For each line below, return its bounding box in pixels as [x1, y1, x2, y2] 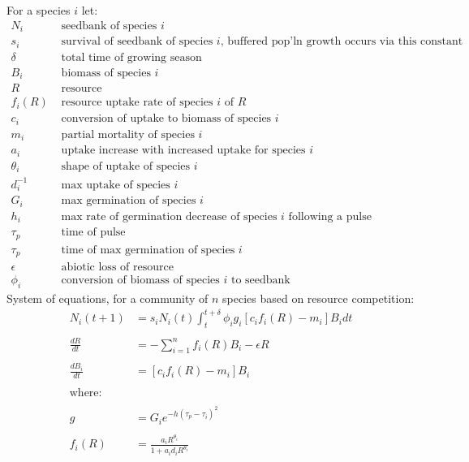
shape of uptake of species [61, 160, 191, 172]
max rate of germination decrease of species [61, 210, 278, 222]
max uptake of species [61, 179, 170, 191]
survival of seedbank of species [61, 36, 213, 48]
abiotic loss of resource [61, 261, 174, 274]
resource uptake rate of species [61, 97, 213, 109]
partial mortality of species [61, 128, 195, 140]
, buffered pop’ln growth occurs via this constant [220, 36, 463, 48]
